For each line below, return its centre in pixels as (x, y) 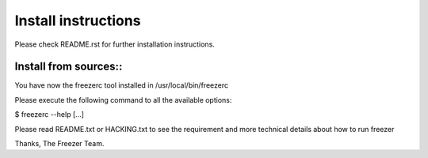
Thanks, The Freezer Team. (59, 144)
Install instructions (78, 21)
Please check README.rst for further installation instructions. (115, 44)
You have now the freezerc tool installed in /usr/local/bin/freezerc (122, 85)
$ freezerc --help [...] (50, 115)
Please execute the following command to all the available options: (123, 100)
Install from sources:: (69, 67)
